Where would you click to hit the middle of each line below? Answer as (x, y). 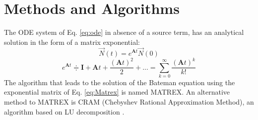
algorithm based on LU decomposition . (64, 111)
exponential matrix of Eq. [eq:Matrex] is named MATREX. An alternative (117, 92)
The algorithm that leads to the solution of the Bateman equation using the (120, 82)
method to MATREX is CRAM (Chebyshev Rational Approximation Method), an (129, 102)
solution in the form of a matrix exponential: (72, 42)
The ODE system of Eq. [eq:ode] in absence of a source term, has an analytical (124, 32)
